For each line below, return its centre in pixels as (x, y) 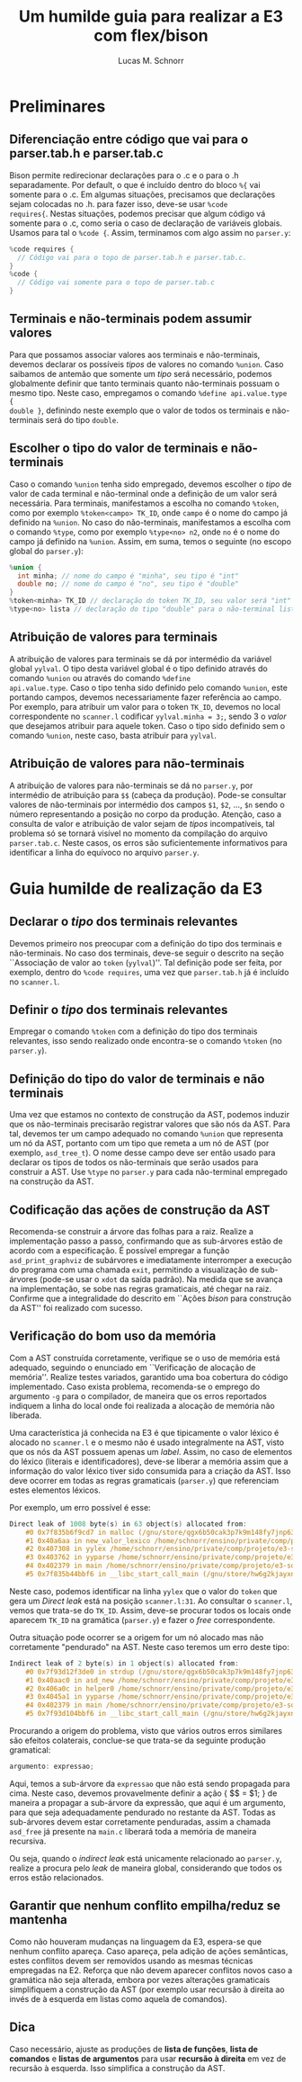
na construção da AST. (52, 1181)
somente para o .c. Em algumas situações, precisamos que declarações (142, 194)
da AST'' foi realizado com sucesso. (76, 1307)
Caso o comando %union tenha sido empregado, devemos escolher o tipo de (151, 484)
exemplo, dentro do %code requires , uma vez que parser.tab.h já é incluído (149, 972)
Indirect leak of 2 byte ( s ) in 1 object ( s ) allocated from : (124, 1663)
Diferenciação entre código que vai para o (129, 140)
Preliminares (58, 106)
